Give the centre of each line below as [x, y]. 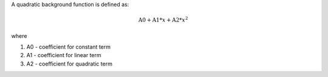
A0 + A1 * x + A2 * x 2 [163, 20]
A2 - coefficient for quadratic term [69, 64]
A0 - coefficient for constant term [68, 47]
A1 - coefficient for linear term [64, 55]
